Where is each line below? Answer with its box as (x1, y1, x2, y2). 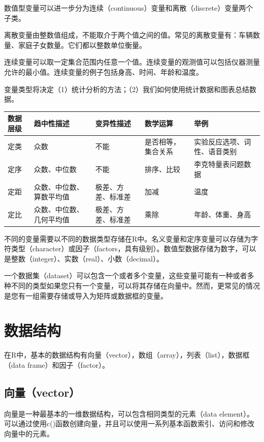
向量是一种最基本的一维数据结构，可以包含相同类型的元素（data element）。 (4, 408, 254, 419)
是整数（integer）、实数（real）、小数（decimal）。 (4, 253, 163, 263)
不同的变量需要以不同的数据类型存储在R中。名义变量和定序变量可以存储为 (4, 233, 251, 244)
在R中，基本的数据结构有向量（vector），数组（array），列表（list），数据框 (4, 349, 250, 360)
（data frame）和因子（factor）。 (4, 359, 109, 370)
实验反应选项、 (194, 136, 244, 146)
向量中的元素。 (4, 428, 54, 438)
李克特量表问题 (194, 159, 244, 169)
